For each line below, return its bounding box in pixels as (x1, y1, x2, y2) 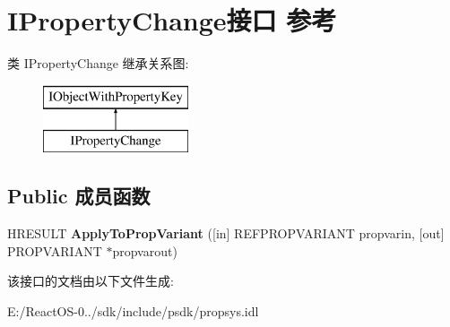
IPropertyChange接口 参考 (7, 2, 337, 39)
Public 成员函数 (7, 182, 151, 210)
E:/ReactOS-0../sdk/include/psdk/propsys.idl (7, 301, 259, 320)
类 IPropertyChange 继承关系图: (7, 54, 189, 73)
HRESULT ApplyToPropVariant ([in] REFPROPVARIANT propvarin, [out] (7, 224, 445, 243)
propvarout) (112, 241, 177, 260)
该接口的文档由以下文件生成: (7, 271, 174, 290)
